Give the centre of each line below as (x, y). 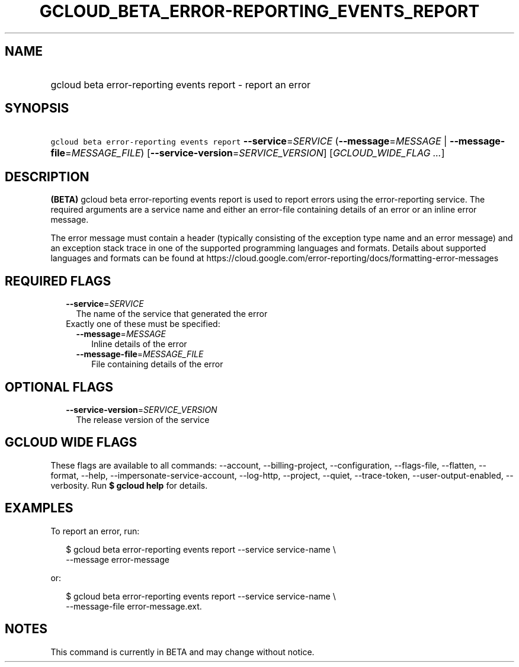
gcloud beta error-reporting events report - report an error (181, 84)
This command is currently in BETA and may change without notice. (182, 652)
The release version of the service (143, 419)
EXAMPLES (39, 508)
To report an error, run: (95, 531)
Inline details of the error (139, 344)
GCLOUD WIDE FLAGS (71, 442)
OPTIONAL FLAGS (59, 387)
